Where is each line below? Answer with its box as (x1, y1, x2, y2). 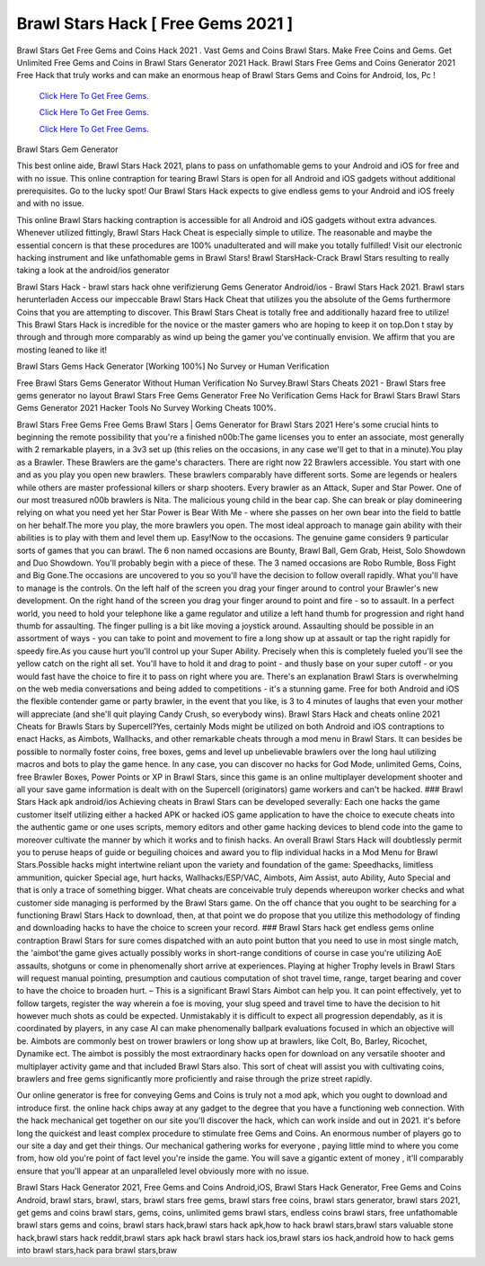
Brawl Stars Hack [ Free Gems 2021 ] (16, 13, 294, 33)
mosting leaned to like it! (16, 344, 108, 355)
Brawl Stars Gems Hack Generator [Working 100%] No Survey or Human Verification (16, 361, 330, 372)
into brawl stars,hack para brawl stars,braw (16, 1245, 178, 1256)
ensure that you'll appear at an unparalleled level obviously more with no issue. (16, 1165, 310, 1176)
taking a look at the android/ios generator (16, 265, 170, 276)
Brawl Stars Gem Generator (16, 144, 119, 155)
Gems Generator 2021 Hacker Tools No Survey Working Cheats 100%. (16, 403, 277, 414)
